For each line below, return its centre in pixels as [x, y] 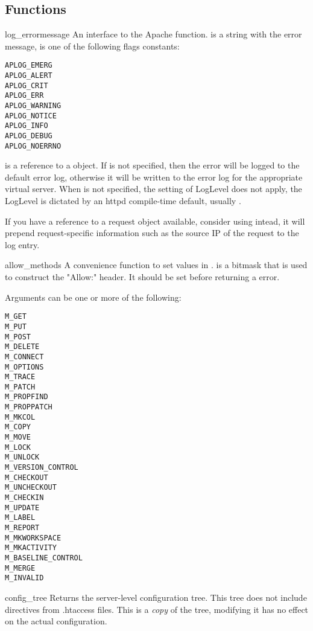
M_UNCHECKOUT [31, 488]
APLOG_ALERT [29, 76]
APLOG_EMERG [29, 66]
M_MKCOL [20, 417]
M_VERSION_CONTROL [42, 468]
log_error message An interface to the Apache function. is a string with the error [153, 34]
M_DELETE [22, 347]
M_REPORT [22, 528]
